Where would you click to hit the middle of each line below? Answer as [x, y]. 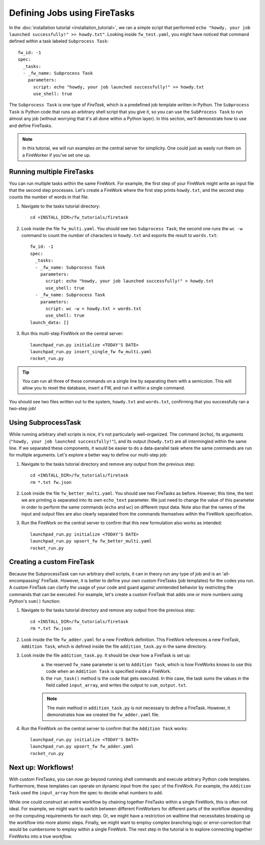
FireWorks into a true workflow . [41, 836]
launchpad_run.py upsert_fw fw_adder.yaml [82, 747]
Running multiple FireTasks [52, 171]
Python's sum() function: [35, 601]
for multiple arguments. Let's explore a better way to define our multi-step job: [88, 455]
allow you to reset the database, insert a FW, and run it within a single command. [104, 388]
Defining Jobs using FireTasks [72, 13]
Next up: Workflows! [41, 767]
